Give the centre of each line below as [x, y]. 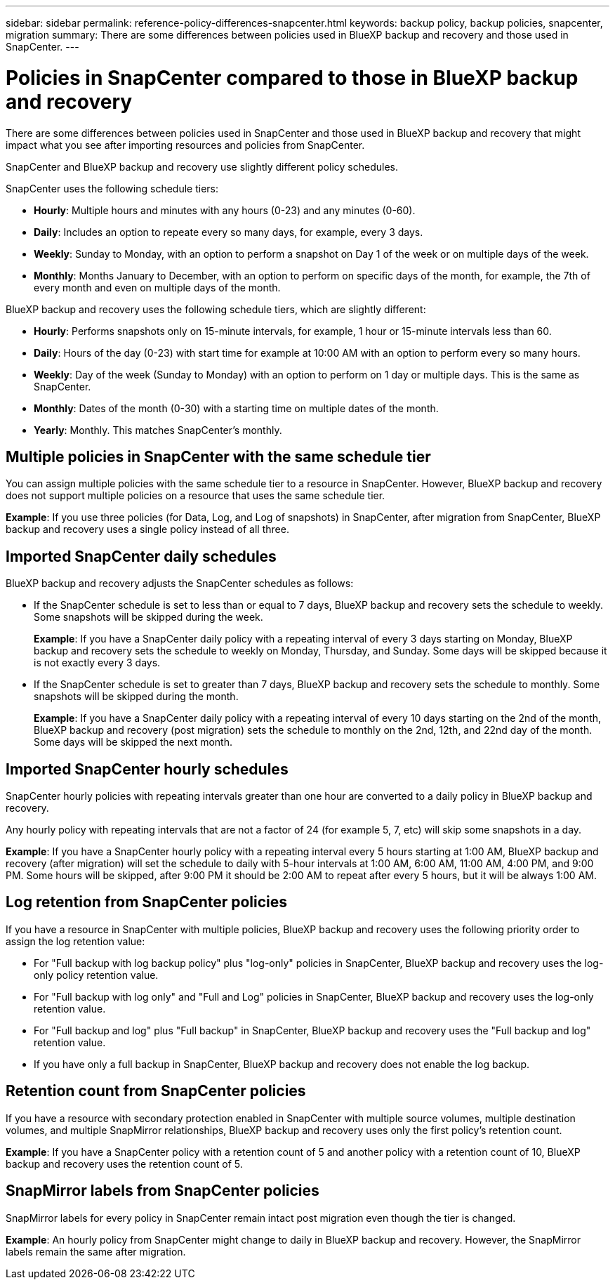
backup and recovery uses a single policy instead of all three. [147, 529]
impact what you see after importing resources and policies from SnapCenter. [185, 145]
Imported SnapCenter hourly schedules [147, 769]
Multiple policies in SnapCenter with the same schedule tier [218, 456]
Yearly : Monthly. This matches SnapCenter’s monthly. [158, 430]
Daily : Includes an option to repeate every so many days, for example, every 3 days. [229, 232]
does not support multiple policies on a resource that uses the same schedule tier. [196, 496]
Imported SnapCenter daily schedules [141, 556]
